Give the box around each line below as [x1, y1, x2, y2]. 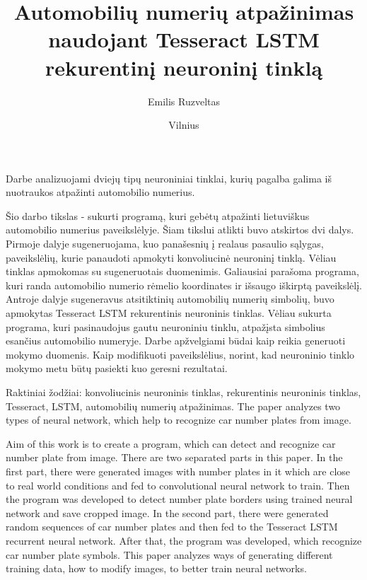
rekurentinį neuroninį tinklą [45, 52, 323, 81]
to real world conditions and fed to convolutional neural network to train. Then [6, 477, 350, 492]
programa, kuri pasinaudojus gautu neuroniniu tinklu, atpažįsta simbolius [6, 319, 325, 334]
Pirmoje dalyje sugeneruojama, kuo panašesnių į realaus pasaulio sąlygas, [6, 236, 324, 251]
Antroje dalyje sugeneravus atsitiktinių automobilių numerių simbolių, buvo [6, 291, 334, 306]
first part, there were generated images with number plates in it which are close [6, 463, 351, 478]
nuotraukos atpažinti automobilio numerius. [6, 185, 195, 199]
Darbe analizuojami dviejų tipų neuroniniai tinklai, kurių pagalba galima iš [6, 170, 332, 185]
